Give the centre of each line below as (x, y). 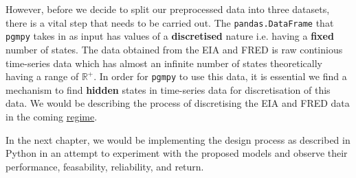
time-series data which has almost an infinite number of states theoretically (164, 63)
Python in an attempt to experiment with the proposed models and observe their (177, 153)
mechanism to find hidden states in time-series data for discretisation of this (168, 89)
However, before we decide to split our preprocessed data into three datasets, (168, 9)
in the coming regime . (52, 116)
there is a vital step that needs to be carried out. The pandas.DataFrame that (170, 22)
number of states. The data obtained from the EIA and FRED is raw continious (174, 49)
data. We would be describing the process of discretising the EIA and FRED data (178, 103)
